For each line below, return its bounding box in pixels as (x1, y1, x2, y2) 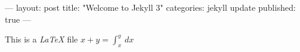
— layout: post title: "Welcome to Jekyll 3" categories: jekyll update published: (5, 1, 296, 13)
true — (5, 13, 31, 25)
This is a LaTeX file (5, 33, 78, 45)
